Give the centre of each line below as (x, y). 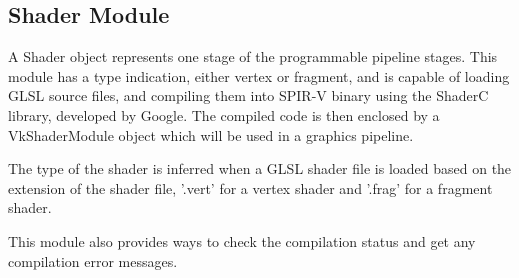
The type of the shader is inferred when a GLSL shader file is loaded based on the (260, 168)
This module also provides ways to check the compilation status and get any (242, 240)
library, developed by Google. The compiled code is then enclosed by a (224, 114)
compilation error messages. (93, 260)
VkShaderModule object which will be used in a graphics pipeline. (211, 134)
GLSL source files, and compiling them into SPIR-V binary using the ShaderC (248, 95)
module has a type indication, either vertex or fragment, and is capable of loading (259, 75)
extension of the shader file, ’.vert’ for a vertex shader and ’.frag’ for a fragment (250, 187)
